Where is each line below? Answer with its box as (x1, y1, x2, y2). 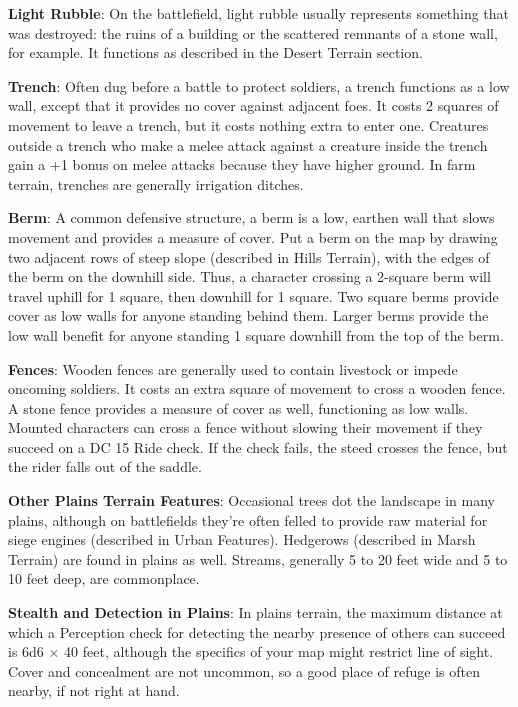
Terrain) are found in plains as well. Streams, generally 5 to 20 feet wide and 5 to (8, 548, 508, 569)
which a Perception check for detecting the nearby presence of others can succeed (8, 621, 506, 642)
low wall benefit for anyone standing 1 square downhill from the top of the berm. (8, 324, 504, 345)
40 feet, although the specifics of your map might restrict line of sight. (64, 641, 494, 662)
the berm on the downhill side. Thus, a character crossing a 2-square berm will (8, 266, 491, 287)
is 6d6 (8, 641, 44, 662)
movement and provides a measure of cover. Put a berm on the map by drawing (8, 226, 498, 247)
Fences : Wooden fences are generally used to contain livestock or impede (8, 358, 458, 379)
